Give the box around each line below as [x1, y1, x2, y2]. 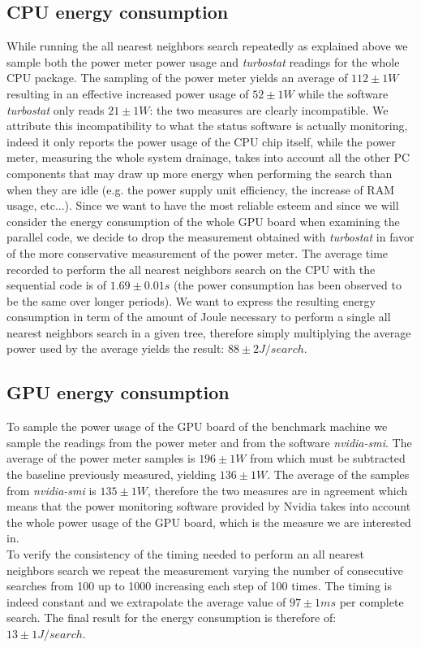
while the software [298, 85, 389, 102]
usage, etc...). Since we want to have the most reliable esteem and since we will [6, 197, 399, 214]
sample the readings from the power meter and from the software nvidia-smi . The [6, 433, 412, 450]
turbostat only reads [6, 101, 105, 118]
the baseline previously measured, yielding [6, 466, 217, 483]
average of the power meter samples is [6, 450, 195, 467]
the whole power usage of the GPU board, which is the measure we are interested [6, 513, 411, 530]
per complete [339, 593, 404, 610]
